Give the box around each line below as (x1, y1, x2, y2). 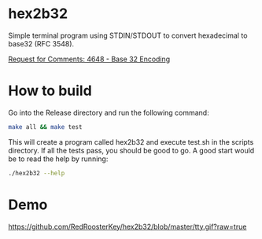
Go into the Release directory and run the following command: (8, 108, 210, 117)
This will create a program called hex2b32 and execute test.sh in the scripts (8, 137, 254, 146)
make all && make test (8, 123, 83, 131)
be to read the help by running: (8, 154, 109, 164)
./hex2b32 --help (8, 169, 65, 177)
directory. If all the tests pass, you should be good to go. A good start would (8, 145, 255, 155)
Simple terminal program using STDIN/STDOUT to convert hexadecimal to (8, 31, 248, 40)
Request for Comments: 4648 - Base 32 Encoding (8, 54, 171, 64)
